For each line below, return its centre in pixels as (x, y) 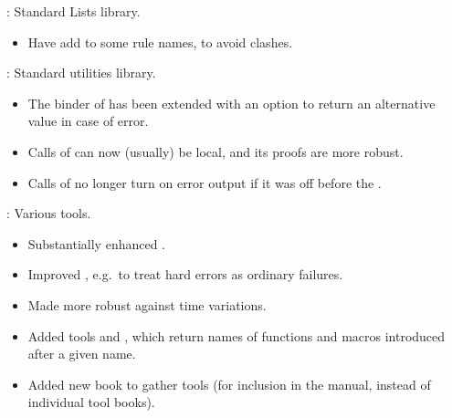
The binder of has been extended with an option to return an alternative (231, 103)
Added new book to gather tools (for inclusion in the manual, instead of (229, 384)
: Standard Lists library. (74, 11)
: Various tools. (49, 213)
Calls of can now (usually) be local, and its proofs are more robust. (215, 151)
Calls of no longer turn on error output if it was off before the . (205, 182)
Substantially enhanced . (97, 243)
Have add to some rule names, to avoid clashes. (160, 42)
